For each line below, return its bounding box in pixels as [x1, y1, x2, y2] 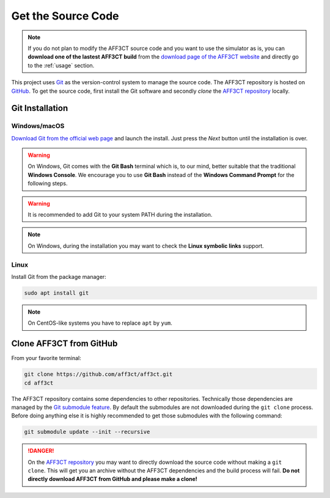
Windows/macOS [11, 122, 65, 131]
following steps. [28, 180, 68, 187]
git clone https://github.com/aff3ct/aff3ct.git [24, 371, 173, 378]
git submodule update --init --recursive [24, 428, 150, 436]
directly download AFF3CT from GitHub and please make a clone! [28, 475, 198, 483]
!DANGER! [28, 447, 54, 455]
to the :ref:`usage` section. [28, 62, 95, 69]
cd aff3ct [24, 379, 54, 386]
